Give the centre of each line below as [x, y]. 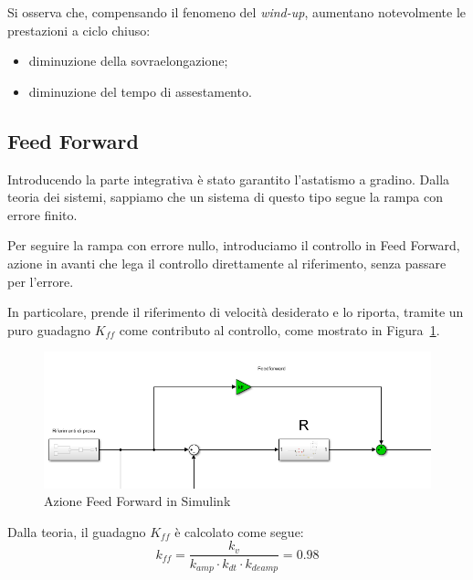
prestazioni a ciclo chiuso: [79, 30]
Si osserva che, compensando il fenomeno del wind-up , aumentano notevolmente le [236, 12]
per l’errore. [41, 281]
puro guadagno [49, 329]
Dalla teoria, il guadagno [77, 531]
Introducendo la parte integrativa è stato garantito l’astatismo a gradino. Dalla [229, 179]
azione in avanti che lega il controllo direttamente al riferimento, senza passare [227, 263]
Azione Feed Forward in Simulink [137, 501]
